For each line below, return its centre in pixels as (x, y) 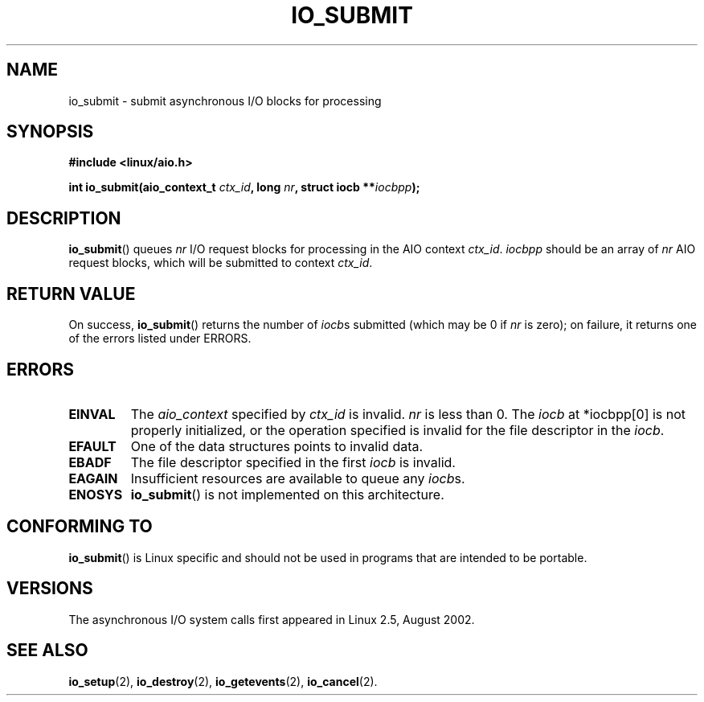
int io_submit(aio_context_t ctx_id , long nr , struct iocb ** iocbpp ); (244, 187)
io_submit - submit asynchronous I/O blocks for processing (225, 101)
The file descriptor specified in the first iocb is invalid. (293, 462)
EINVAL (92, 414)
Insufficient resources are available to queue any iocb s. (298, 478)
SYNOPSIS (50, 132)
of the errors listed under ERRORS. (160, 339)
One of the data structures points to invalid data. (277, 446)
